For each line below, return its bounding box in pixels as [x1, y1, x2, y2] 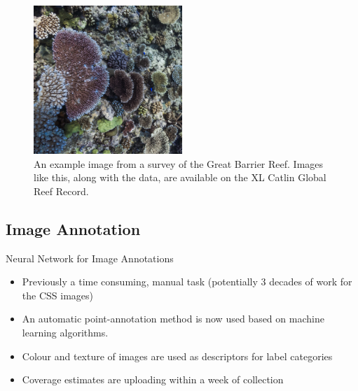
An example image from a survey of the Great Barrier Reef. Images [34, 156, 324, 171]
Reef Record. [34, 183, 89, 198]
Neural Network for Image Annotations [6, 250, 174, 265]
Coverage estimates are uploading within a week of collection [22, 372, 284, 387]
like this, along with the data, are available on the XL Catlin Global [34, 170, 326, 185]
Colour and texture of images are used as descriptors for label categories [22, 348, 333, 363]
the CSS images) [22, 287, 93, 302]
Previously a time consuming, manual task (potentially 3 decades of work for [22, 274, 352, 289]
